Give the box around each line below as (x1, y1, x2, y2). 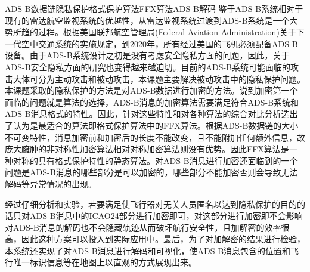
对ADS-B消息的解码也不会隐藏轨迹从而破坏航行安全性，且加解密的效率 (5, 221, 281, 233)
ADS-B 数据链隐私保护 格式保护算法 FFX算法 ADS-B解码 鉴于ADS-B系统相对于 (5, 2, 303, 14)
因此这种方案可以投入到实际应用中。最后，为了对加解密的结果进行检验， (21, 233, 305, 245)
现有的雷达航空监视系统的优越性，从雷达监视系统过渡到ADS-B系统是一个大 (5, 14, 298, 26)
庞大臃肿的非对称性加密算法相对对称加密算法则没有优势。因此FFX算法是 (5, 143, 289, 155)
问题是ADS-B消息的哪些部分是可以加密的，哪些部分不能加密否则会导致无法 (5, 166, 298, 178)
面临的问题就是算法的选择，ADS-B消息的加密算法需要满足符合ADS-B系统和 (5, 95, 299, 108)
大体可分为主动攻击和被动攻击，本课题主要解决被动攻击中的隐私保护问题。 (13, 72, 305, 85)
